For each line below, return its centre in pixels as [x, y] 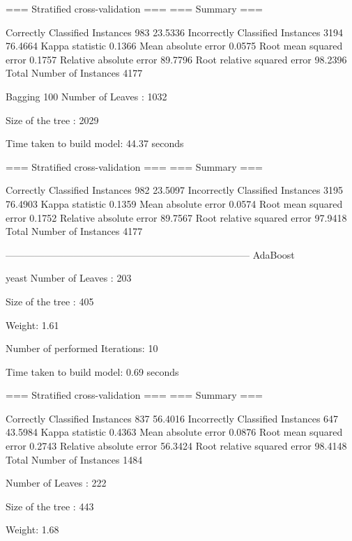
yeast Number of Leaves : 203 [69, 278]
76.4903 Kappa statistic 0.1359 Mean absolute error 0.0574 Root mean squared [174, 203]
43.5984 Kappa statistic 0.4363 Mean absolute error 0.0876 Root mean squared [174, 432]
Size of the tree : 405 [50, 301]
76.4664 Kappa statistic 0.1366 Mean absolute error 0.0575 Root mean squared [174, 46]
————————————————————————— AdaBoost [150, 254]
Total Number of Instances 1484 [74, 459]
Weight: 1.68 [32, 529]
